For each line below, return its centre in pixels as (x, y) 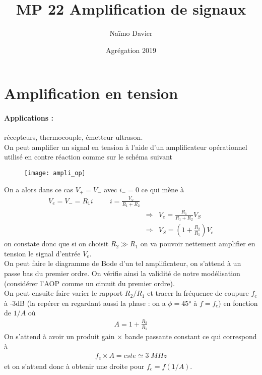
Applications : (29, 118)
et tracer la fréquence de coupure (198, 293)
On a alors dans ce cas (39, 189)
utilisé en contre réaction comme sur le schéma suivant (88, 157)
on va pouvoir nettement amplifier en (198, 244)
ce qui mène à (162, 189)
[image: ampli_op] (55, 173)
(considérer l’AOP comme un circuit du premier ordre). (89, 283)
